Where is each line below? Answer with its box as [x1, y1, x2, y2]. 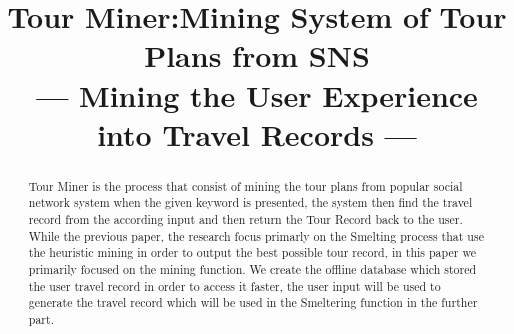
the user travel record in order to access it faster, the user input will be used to [28, 277, 441, 294]
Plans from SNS [144, 35, 370, 76]
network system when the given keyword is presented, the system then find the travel [28, 194, 473, 211]
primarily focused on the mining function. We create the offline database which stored [28, 261, 477, 278]
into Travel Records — [97, 113, 417, 154]
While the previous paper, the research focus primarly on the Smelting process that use [28, 227, 484, 244]
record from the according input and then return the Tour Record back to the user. [28, 211, 463, 228]
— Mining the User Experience [36, 74, 478, 115]
